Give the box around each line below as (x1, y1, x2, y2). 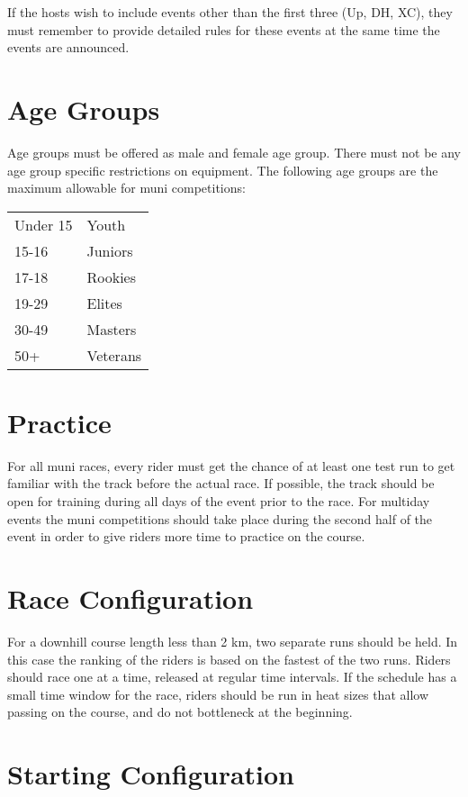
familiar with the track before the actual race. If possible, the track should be (7, 474, 435, 493)
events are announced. (7, 38, 130, 57)
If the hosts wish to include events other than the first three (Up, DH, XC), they (7, 3, 453, 21)
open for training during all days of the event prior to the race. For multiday (7, 492, 430, 510)
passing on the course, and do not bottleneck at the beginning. (7, 702, 353, 721)
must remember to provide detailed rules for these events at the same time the (7, 20, 440, 39)
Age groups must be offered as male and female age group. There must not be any (7, 142, 462, 161)
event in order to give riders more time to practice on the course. (7, 527, 365, 546)
